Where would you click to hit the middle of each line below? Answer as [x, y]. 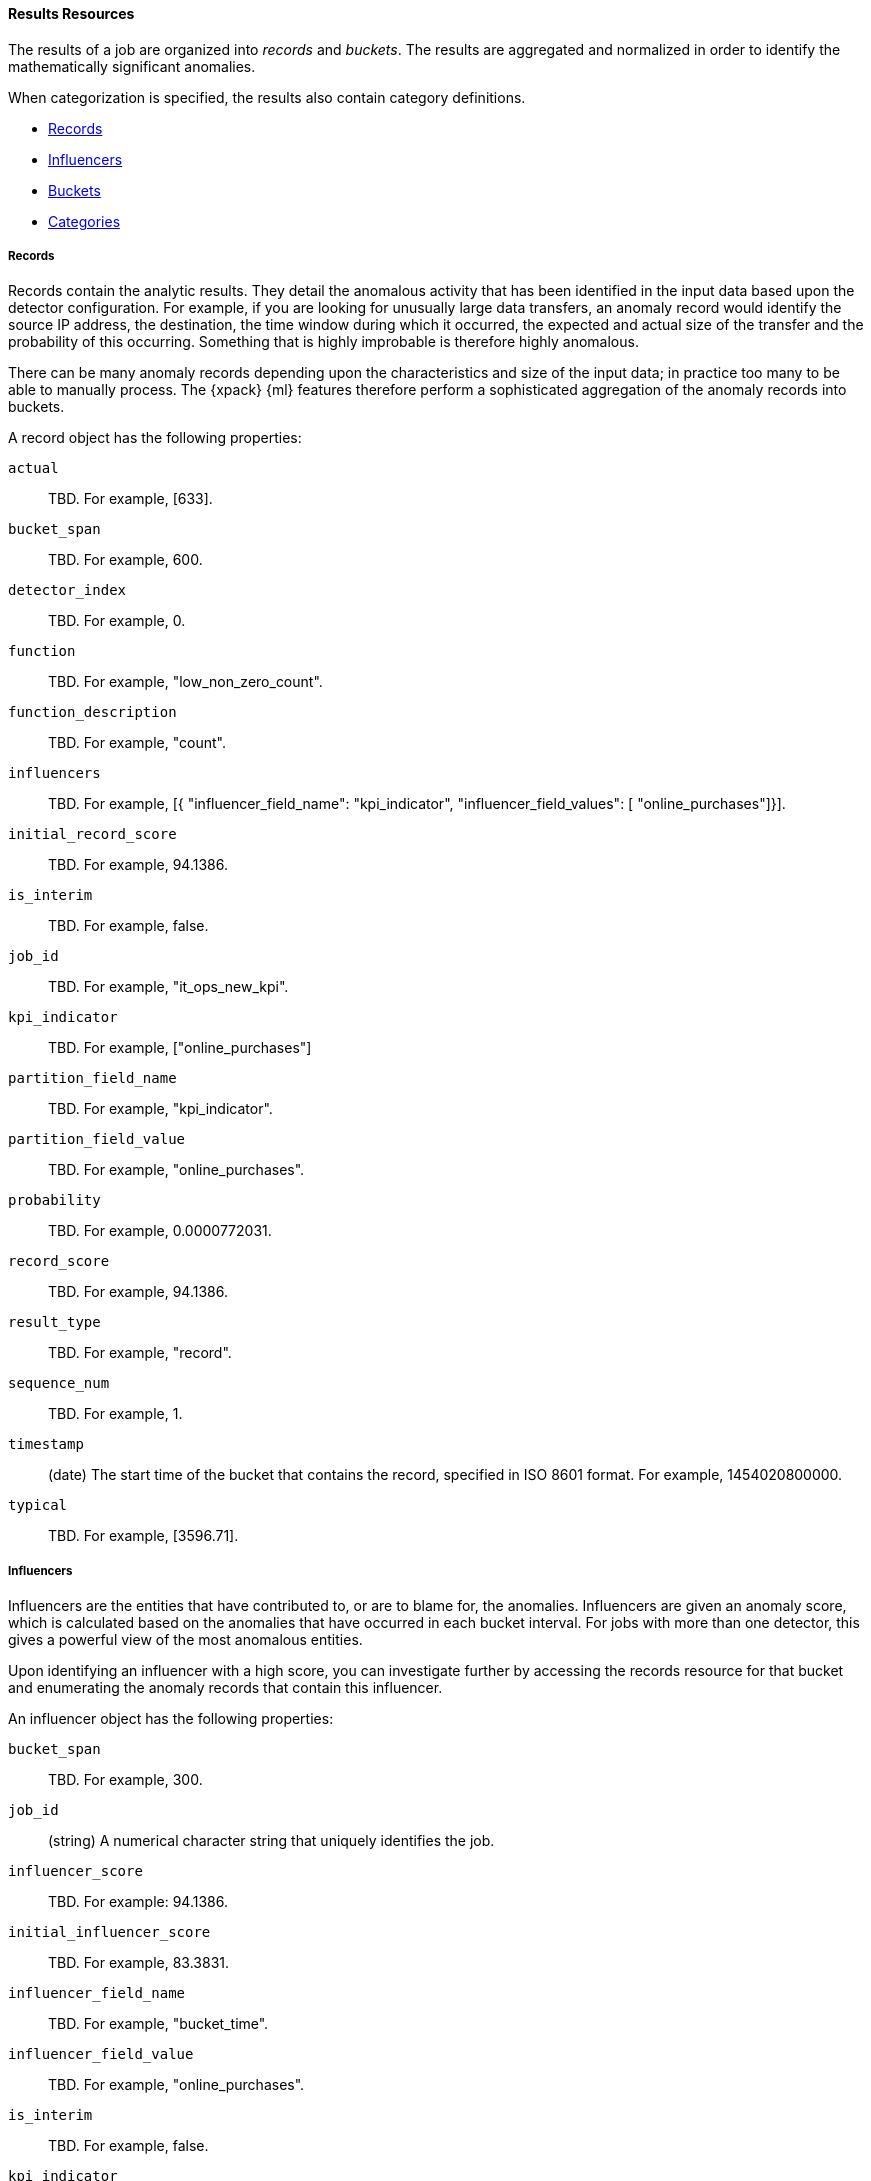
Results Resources [71, 13]
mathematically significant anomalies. [132, 66]
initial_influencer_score [109, 1932]
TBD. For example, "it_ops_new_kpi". [168, 987]
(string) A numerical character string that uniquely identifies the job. [271, 1841]
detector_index [67, 590]
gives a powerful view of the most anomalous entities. [185, 1640]
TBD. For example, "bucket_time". [158, 2024]
